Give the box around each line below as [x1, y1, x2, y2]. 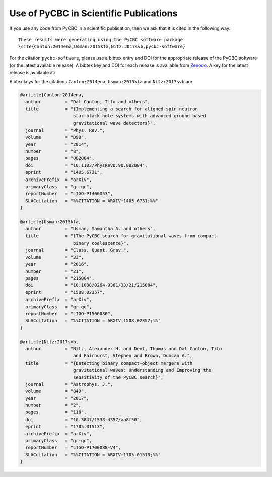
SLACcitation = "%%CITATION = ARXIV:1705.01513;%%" [25, 452, 161, 457]
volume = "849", [25, 388, 87, 394]
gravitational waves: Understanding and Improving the [73, 367, 212, 373]
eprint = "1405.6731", [25, 169, 103, 175]
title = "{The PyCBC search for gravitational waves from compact [25, 233, 217, 239]
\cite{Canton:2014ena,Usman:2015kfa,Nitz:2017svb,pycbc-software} [18, 44, 186, 50]
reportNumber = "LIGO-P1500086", [25, 311, 113, 316]
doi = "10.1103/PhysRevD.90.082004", [25, 162, 148, 168]
